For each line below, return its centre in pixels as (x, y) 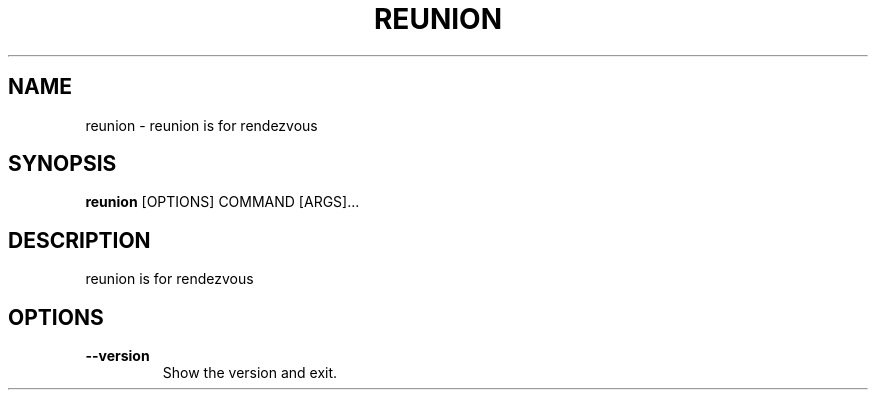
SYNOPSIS (62, 164)
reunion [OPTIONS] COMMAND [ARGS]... (222, 202)
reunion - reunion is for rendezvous (201, 125)
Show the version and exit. (250, 373)
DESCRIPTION (79, 240)
